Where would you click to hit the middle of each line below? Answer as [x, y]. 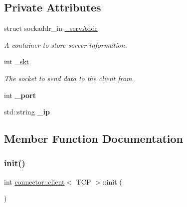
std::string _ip [27, 112]
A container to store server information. [66, 45]
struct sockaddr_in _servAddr [51, 28]
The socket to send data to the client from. [69, 78]
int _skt [17, 61]
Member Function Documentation [94, 139]
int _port [20, 95]
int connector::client [34, 181]
